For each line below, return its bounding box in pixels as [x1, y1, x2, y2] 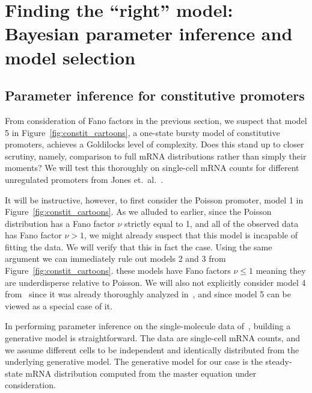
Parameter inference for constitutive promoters [5, 86, 305, 105]
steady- [265, 355, 292, 368]
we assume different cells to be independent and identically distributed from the [5, 343, 299, 356]
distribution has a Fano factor [5, 217, 115, 229]
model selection [5, 45, 136, 69]
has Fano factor [5, 229, 62, 241]
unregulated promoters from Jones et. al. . [5, 173, 164, 185]
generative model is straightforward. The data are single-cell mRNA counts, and [5, 332, 301, 344]
